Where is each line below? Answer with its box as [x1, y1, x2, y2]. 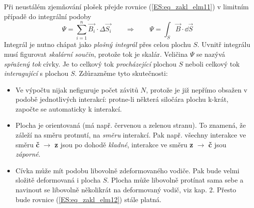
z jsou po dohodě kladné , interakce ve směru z [54, 139, 193, 149]
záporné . [15, 149, 41, 159]
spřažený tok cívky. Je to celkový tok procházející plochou [4, 58, 177, 69]
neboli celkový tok [185, 58, 240, 69]
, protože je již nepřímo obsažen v [146, 84, 248, 94]
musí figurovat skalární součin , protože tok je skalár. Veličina [4, 48, 188, 59]
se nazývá [196, 48, 226, 59]
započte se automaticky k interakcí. [15, 103, 122, 114]
